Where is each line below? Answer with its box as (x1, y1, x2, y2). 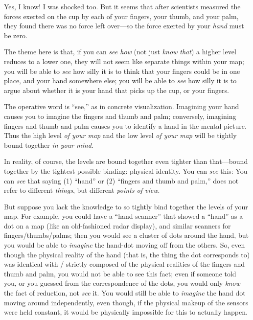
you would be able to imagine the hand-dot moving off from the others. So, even (4, 240, 245, 250)
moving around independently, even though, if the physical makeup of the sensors (4, 297, 248, 307)
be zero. (4, 30, 27, 40)
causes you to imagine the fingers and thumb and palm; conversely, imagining (4, 111, 236, 121)
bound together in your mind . (4, 139, 93, 150)
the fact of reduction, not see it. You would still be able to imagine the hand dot (4, 288, 246, 298)
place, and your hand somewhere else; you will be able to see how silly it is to (4, 75, 237, 86)
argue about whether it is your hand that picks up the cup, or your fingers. (4, 85, 229, 95)
